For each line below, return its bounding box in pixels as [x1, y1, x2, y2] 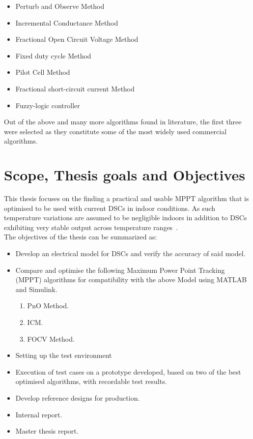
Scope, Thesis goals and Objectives [4, 165, 245, 185]
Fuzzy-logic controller [15, 100, 80, 110]
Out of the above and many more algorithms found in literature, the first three [4, 117, 242, 127]
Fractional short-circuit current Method [15, 83, 135, 93]
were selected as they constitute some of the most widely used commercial [4, 126, 227, 136]
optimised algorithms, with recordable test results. [15, 376, 167, 386]
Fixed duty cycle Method [15, 50, 91, 60]
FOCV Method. [27, 333, 75, 344]
